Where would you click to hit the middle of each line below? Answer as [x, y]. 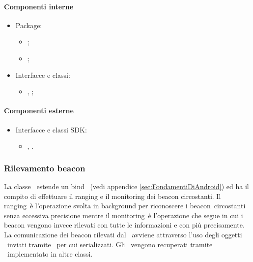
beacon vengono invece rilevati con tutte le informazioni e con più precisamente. [124, 225]
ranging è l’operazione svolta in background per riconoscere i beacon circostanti [125, 206]
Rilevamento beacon [45, 168]
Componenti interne [39, 6]
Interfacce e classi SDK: [51, 129]
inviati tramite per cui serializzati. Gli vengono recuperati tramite [110, 244]
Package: [29, 25]
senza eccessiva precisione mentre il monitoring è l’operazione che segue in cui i [124, 215]
